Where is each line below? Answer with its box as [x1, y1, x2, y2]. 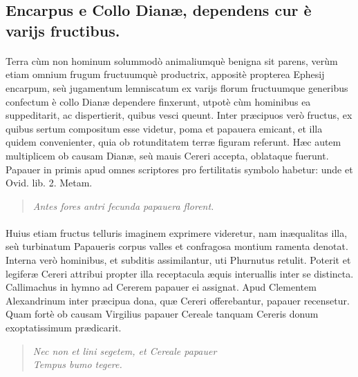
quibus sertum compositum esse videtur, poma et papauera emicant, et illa [6, 121, 323, 135]
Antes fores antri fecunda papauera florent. [32, 198, 214, 213]
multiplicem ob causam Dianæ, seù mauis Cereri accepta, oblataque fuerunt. [6, 148, 329, 162]
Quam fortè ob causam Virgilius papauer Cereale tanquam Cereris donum [6, 307, 319, 321]
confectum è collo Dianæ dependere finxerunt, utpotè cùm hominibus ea [6, 94, 311, 108]
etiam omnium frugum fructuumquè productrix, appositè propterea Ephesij [6, 67, 325, 81]
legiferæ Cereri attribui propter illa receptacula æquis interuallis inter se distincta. [6, 266, 354, 280]
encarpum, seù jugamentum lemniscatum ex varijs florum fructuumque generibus [6, 80, 348, 95]
